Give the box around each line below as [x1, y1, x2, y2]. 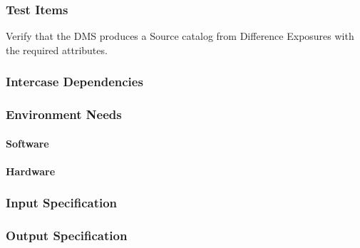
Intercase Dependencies [6, 73, 143, 91]
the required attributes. [6, 42, 108, 57]
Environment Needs [6, 105, 122, 123]
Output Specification [6, 227, 128, 244]
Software [6, 135, 49, 150]
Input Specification [6, 194, 118, 212]
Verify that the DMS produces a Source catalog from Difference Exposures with [6, 29, 354, 43]
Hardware [6, 163, 56, 178]
